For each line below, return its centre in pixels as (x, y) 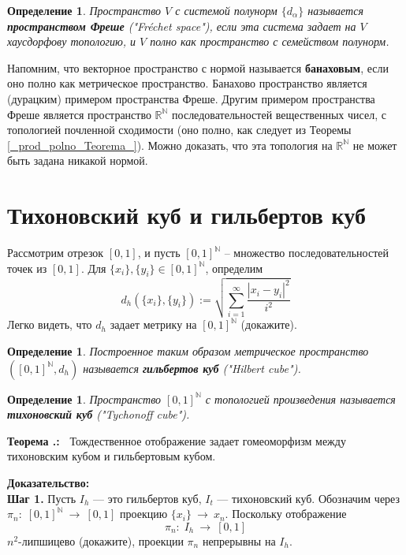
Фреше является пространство (79, 114)
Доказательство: (48, 482)
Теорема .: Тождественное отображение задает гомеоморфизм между (177, 440)
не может (375, 145)
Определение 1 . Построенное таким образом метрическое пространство (188, 350)
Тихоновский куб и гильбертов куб (186, 215)
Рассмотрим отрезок (56, 253)
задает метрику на (153, 324)
